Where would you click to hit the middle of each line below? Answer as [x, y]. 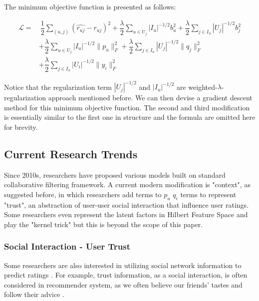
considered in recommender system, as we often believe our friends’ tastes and [123, 284]
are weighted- [197, 87]
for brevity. [21, 127]
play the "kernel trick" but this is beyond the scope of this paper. [104, 224]
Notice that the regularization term [58, 87]
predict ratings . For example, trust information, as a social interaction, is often [126, 275]
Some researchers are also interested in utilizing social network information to [123, 265]
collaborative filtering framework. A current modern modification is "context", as [127, 184]
